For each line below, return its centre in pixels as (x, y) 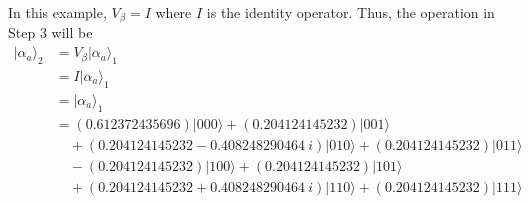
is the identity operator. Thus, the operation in (350, 12)
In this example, (57, 12)
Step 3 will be (50, 32)
